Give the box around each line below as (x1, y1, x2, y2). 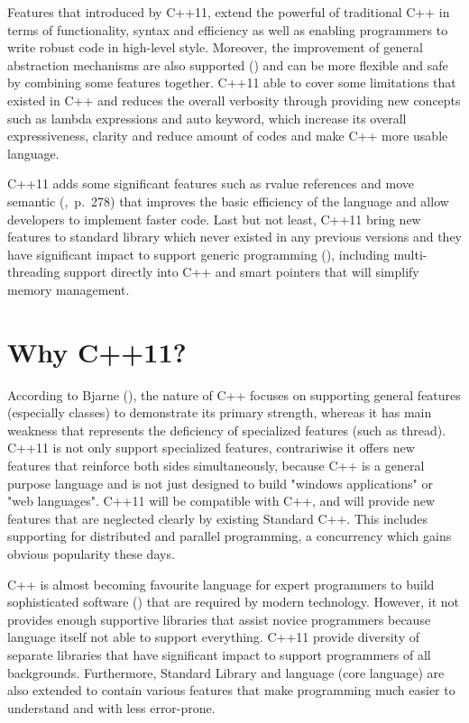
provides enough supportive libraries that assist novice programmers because (7, 609, 431, 628)
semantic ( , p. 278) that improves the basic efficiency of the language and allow (7, 191, 449, 210)
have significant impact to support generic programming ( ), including (7, 244, 390, 263)
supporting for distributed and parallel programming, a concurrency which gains (7, 526, 452, 545)
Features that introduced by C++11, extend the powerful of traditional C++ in (7, 3, 450, 21)
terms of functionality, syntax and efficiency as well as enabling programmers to (7, 20, 448, 39)
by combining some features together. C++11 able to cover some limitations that (7, 73, 456, 92)
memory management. (7, 279, 130, 298)
